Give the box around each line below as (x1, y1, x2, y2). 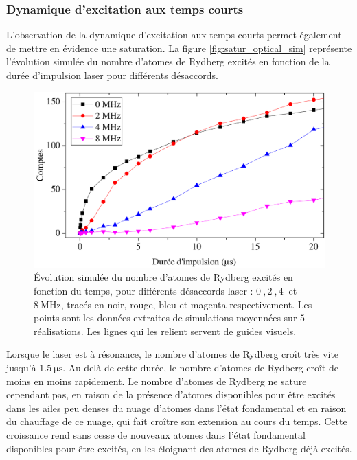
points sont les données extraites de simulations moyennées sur (34, 310, 297, 325)
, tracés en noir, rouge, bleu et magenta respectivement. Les (60, 297, 312, 311)
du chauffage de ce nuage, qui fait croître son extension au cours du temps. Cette (6, 414, 347, 428)
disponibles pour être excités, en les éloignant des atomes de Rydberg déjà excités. (6, 441, 352, 455)
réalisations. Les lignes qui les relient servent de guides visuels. (34, 323, 297, 338)
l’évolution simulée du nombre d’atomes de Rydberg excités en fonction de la (6, 54, 330, 69)
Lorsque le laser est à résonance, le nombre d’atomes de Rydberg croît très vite (6, 347, 339, 361)
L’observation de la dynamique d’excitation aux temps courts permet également (6, 27, 342, 42)
